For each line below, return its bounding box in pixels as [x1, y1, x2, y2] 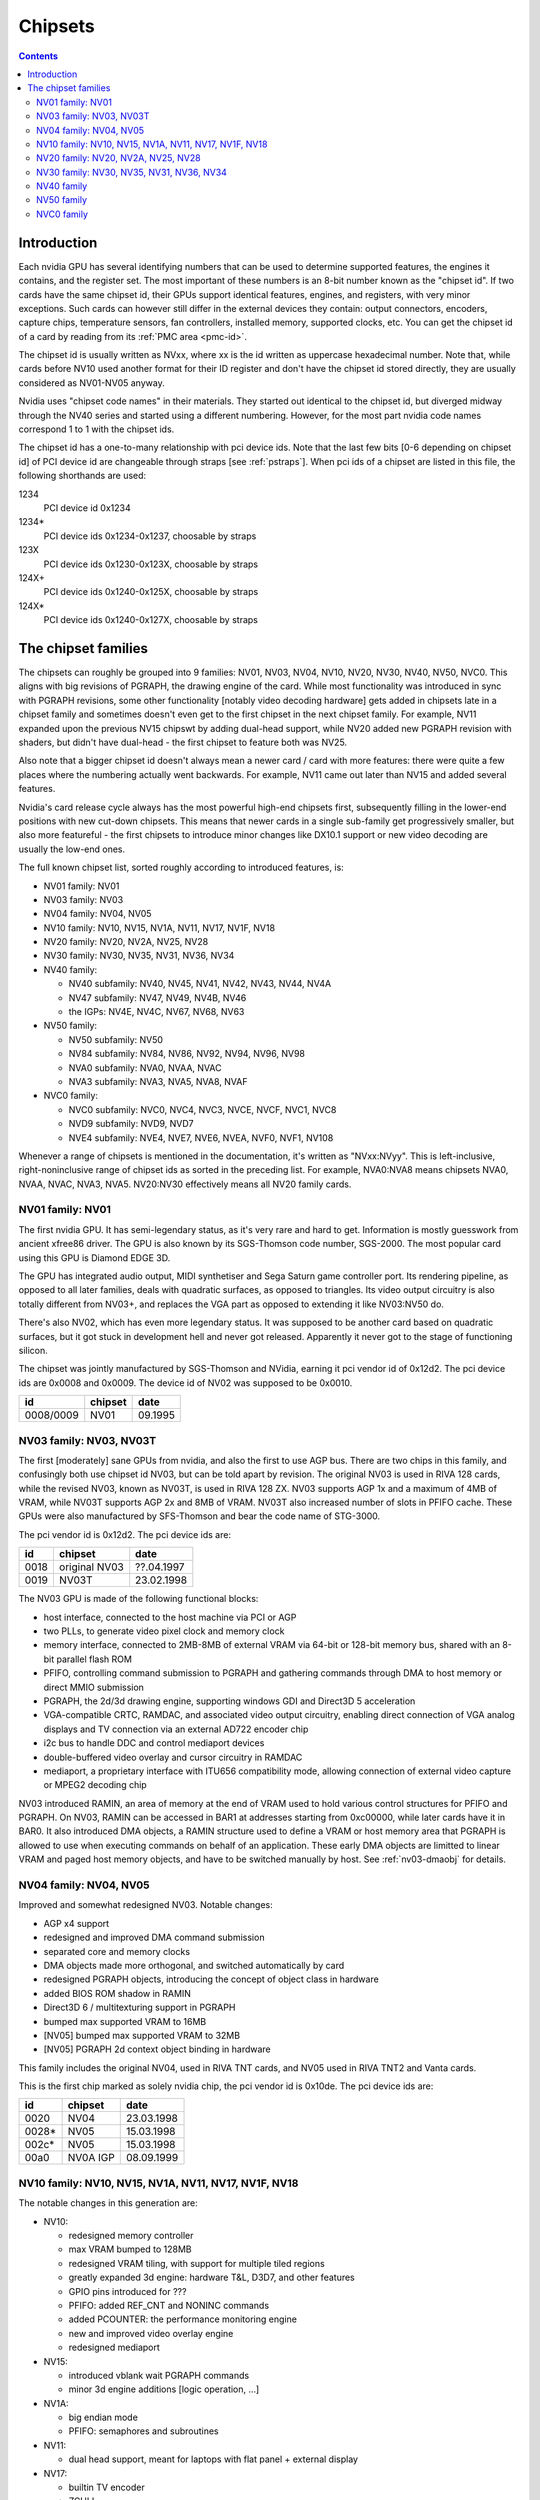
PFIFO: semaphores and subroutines [68, 2425, 219, 2437]
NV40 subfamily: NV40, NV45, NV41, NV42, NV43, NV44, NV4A [68, 978, 332, 990]
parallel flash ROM [56, 1653, 132, 1665]
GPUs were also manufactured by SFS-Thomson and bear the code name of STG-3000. [18, 1510, 381, 1522]
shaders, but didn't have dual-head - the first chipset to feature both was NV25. [18, 736, 348, 748]
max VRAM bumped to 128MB [68, 2243, 192, 2255]
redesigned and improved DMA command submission [43, 1931, 265, 1944]
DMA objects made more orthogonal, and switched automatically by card [43, 1959, 345, 1971]
